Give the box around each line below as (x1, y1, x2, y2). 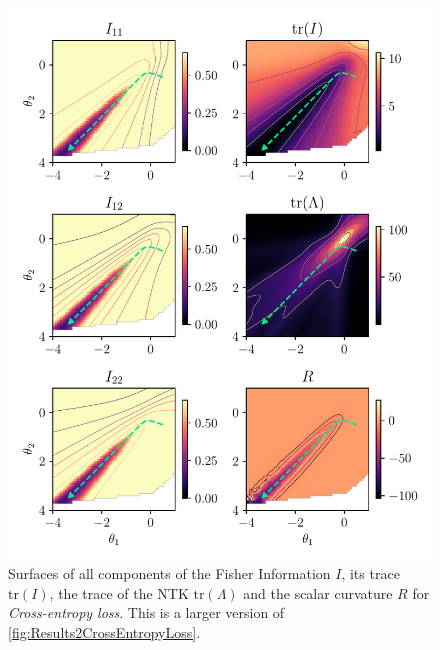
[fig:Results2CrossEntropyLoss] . (8, 622, 201, 643)
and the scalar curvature (243, 582, 393, 603)
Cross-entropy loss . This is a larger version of (8, 602, 285, 623)
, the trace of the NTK (49, 582, 189, 603)
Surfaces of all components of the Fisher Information (8, 563, 331, 584)
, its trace (341, 563, 400, 584)
